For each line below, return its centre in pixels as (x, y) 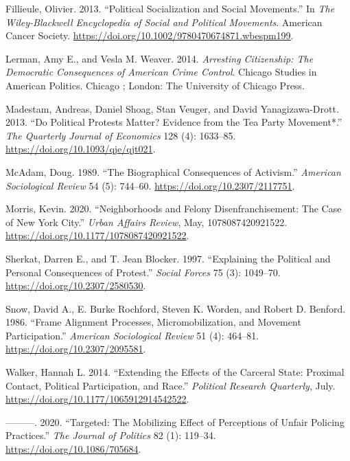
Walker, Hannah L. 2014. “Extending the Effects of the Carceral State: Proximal (175, 372)
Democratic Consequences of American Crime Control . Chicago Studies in (161, 72)
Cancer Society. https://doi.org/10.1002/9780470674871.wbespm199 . (150, 35)
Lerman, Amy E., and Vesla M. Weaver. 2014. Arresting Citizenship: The (160, 58)
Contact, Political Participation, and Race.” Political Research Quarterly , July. (171, 385)
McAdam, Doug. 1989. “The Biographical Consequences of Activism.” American (173, 171)
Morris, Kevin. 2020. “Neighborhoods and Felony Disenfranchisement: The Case (174, 209)
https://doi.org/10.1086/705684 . (73, 449)
